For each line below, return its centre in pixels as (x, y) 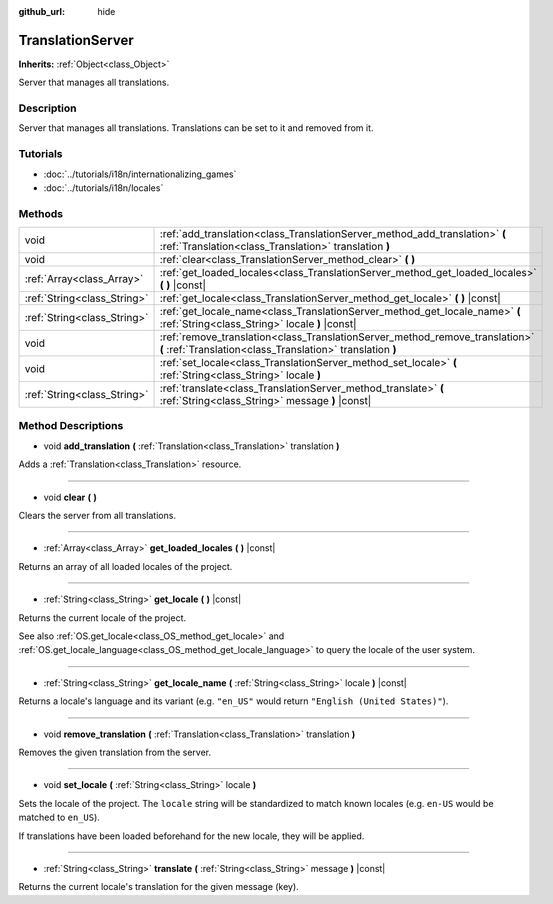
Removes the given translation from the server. (115, 752)
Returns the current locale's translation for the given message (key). (158, 887)
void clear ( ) (70, 497)
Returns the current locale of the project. (102, 617)
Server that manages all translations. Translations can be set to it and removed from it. (196, 128)
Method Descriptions (71, 426)
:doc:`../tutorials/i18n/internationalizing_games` (140, 174)
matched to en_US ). (59, 817)
